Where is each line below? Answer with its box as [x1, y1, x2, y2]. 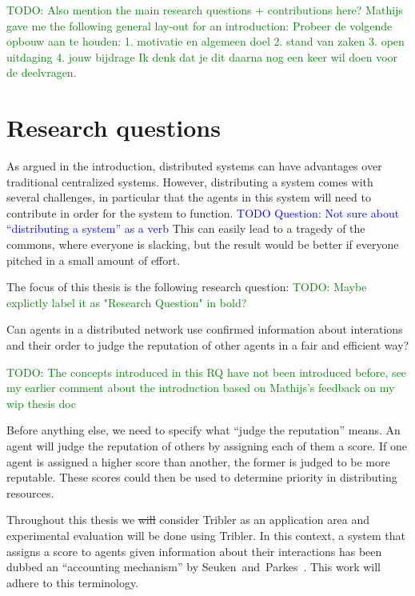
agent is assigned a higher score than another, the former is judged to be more [6, 453, 390, 470]
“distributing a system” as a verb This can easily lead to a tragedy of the [6, 220, 365, 237]
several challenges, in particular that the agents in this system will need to [6, 189, 371, 206]
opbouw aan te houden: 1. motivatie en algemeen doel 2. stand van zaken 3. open [6, 33, 405, 50]
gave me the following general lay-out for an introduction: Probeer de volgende [6, 17, 393, 34]
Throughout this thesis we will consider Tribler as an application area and [6, 511, 370, 528]
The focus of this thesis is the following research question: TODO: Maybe [6, 278, 367, 295]
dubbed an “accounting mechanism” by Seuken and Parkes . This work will [6, 558, 381, 575]
